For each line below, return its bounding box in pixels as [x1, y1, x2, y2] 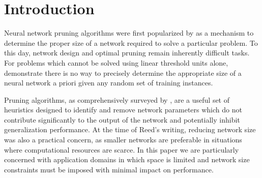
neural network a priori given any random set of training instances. [4, 77, 213, 88]
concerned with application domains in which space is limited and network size [4, 154, 250, 165]
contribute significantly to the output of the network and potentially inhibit [4, 114, 240, 125]
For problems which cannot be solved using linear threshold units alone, [4, 57, 228, 68]
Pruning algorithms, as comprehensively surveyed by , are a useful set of [4, 94, 230, 105]
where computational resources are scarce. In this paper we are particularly [4, 144, 239, 155]
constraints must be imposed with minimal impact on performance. [4, 164, 214, 174]
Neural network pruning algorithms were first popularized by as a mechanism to [4, 27, 254, 38]
